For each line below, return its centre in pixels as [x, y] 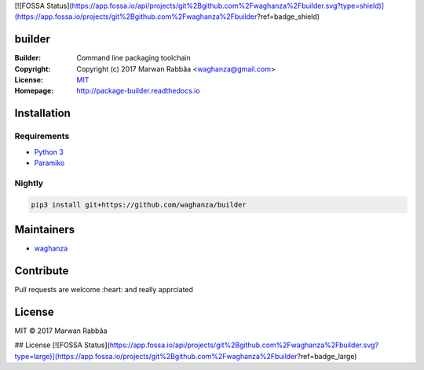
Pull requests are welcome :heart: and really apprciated [104, 289]
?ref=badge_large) [327, 356]
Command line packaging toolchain [134, 58]
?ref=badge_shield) [288, 16]
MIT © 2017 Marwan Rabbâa [61, 331]
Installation [42, 114]
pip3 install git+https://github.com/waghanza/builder [139, 205]
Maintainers [45, 229]
